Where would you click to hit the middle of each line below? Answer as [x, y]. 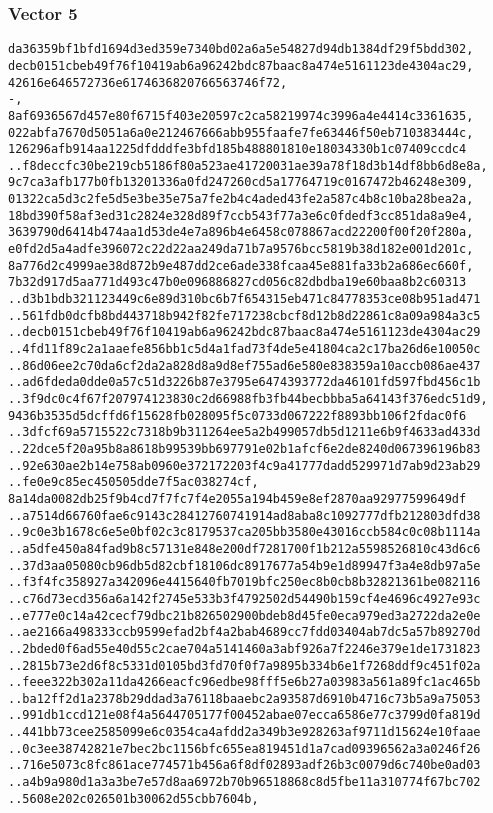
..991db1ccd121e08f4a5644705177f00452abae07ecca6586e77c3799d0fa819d [244, 715]
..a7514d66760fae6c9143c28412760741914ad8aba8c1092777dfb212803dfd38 [244, 515]
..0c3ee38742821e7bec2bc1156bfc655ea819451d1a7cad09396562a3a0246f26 [244, 748]
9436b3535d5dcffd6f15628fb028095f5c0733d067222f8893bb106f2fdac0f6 [237, 415]
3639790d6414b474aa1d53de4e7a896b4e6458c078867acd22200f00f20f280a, [241, 232]
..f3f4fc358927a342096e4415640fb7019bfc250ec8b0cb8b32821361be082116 [244, 582]
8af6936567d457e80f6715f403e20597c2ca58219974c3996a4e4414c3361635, [241, 115]
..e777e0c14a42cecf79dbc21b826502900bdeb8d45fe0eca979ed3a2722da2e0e [244, 615]
